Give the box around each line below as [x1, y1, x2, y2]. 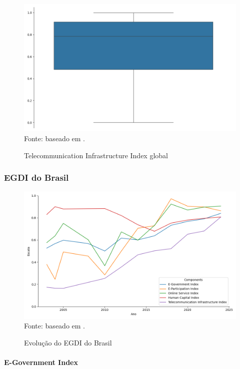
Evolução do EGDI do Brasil [24, 337, 112, 347]
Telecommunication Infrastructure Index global [24, 150, 168, 160]
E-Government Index [4, 357, 78, 367]
